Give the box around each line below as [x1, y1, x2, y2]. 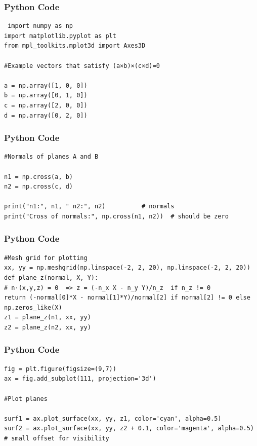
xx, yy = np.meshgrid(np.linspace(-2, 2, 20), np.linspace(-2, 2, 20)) [4, 264, 250, 272]
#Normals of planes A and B [4, 153, 99, 161]
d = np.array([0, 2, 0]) [4, 111, 88, 119]
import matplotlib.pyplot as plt [4, 32, 116, 40]
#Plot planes [4, 395, 48, 402]
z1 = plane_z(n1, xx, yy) [4, 314, 91, 321]
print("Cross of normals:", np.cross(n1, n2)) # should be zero [4, 212, 229, 220]
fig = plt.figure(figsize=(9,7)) [4, 365, 116, 373]
